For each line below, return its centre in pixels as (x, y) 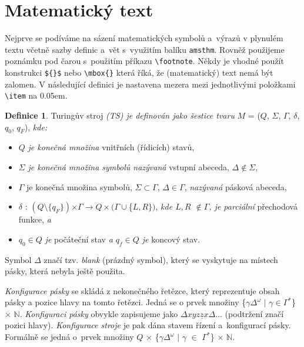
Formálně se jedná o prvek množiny (69, 337)
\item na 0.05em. (36, 95)
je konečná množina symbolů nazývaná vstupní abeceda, (128, 166)
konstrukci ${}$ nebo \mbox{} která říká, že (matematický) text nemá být (139, 73)
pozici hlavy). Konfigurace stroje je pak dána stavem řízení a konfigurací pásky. (148, 325)
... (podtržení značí (250, 313)
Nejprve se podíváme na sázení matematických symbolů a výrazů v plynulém (144, 38)
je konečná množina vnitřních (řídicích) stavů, (111, 147)
